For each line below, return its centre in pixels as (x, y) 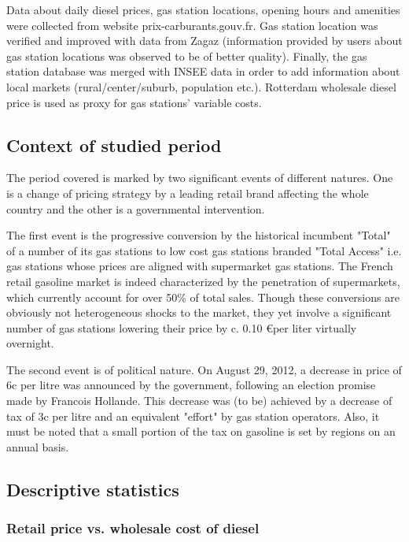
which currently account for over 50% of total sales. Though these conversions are (203, 297)
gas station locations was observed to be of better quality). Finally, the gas (187, 56)
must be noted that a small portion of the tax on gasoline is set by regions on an (201, 431)
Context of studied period (114, 145)
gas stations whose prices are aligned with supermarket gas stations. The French (200, 266)
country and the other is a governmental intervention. (136, 208)
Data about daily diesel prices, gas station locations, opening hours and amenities (203, 9)
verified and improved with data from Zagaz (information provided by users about (204, 41)
